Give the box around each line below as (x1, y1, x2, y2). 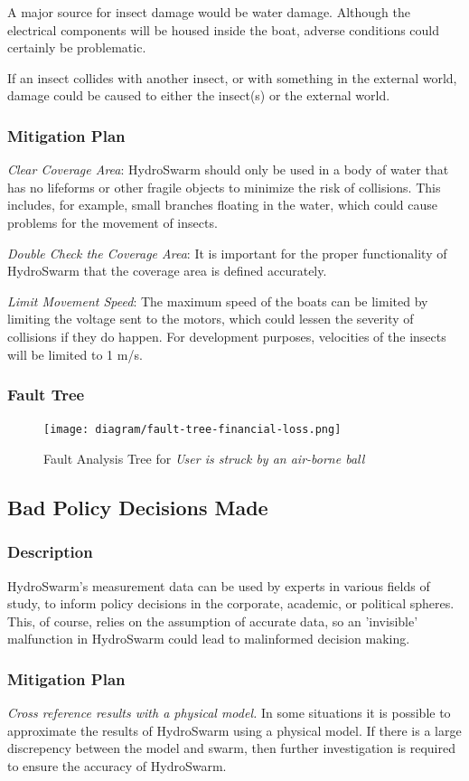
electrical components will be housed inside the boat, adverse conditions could (7, 20, 440, 39)
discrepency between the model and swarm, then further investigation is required (7, 739, 455, 757)
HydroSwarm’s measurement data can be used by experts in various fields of (7, 576, 430, 595)
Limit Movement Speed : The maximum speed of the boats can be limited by (7, 291, 428, 310)
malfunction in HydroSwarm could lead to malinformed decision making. (7, 629, 410, 648)
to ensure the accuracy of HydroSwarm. (7, 756, 227, 775)
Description (7, 541, 93, 563)
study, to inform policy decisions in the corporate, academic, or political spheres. (7, 594, 455, 613)
